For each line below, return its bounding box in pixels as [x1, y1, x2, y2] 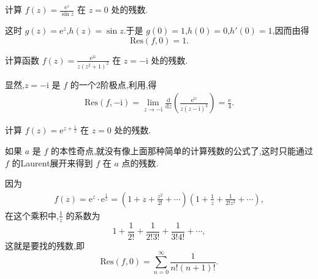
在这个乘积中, [5, 209, 59, 221]
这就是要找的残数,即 [5, 239, 85, 251]
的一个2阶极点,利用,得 [70, 78, 157, 91]
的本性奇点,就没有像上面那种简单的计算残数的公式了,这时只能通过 [50, 144, 313, 157]
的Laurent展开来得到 [12, 156, 93, 169]
